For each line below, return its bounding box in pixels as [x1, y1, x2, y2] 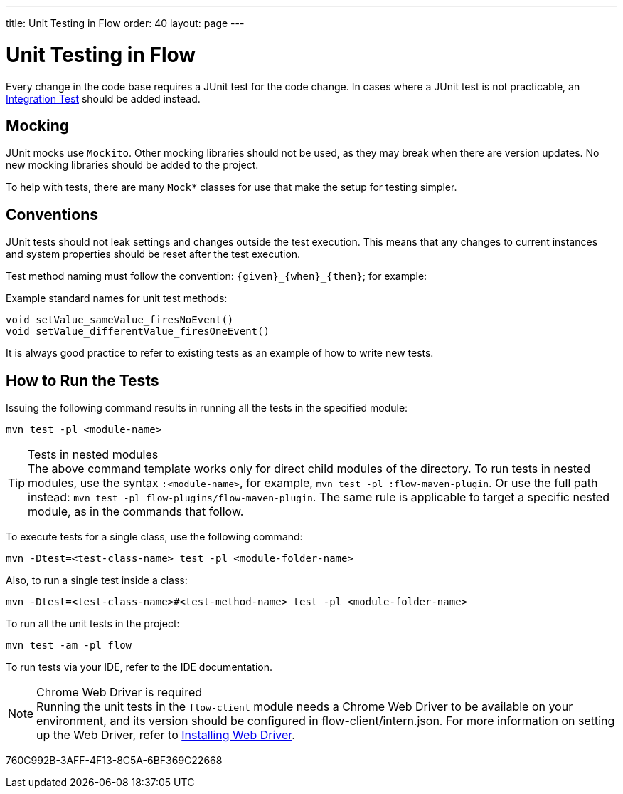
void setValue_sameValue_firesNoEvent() [6, 314, 234, 326]
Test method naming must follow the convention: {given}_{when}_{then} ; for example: [6, 270, 427, 283]
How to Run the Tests [6, 371, 159, 390]
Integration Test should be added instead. [6, 92, 201, 105]
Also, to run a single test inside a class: [6, 574, 188, 587]
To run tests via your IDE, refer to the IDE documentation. [6, 661, 272, 674]
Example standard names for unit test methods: [6, 292, 228, 305]
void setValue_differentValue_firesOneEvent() [6, 325, 270, 338]
